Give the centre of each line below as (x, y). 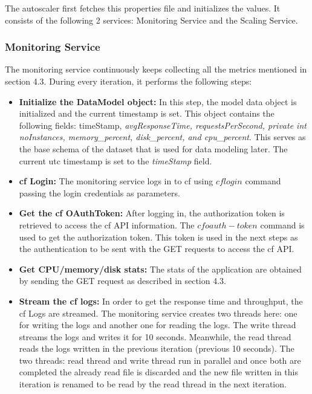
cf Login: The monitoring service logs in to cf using (116, 181)
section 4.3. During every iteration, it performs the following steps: (128, 81)
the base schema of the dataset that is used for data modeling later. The (153, 148)
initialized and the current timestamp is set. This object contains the (147, 113)
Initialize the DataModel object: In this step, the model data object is (158, 101)
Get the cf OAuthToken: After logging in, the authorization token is (152, 213)
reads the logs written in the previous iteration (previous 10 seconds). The (157, 348)
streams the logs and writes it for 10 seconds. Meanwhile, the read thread (155, 336)
